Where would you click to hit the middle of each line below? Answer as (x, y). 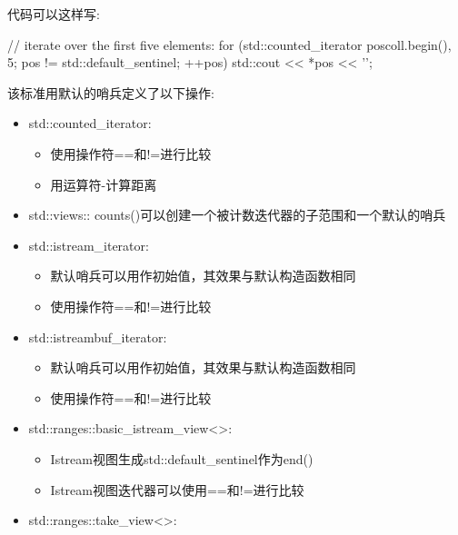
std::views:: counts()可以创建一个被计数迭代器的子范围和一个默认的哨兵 (237, 215)
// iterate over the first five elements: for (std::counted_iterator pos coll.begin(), (229, 44)
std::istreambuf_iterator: (98, 337)
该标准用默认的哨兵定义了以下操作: (111, 92)
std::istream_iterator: (89, 245)
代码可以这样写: (54, 14)
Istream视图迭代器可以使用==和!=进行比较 (177, 489)
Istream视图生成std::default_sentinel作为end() (182, 458)
